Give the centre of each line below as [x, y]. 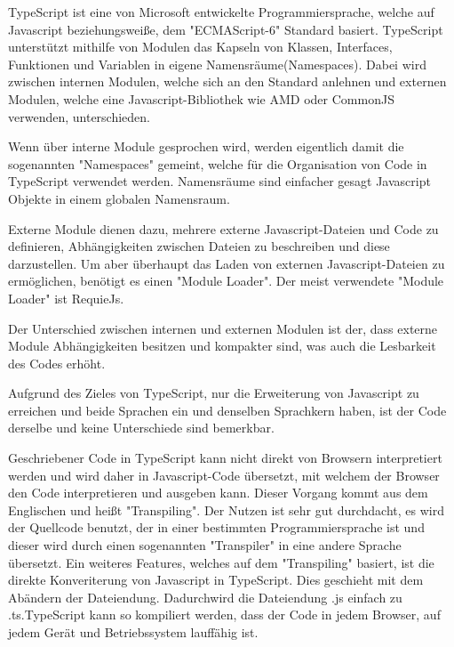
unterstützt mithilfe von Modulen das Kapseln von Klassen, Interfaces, [200, 47]
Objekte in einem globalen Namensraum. [119, 198]
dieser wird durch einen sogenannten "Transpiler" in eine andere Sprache [205, 545]
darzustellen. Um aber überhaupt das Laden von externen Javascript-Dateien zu [227, 263]
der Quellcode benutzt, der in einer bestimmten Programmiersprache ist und [216, 527]
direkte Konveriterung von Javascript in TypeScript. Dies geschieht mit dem [216, 580]
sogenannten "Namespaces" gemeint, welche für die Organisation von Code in [218, 163]
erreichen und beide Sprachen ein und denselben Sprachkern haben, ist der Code [227, 410]
